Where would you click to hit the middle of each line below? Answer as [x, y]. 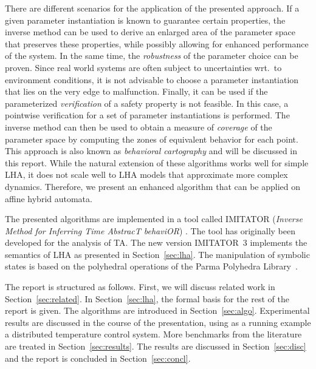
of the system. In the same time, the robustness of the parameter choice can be [152, 56]
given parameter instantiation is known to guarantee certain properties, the [145, 20]
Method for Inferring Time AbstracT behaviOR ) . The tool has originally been [150, 230]
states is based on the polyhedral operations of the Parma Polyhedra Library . [151, 266]
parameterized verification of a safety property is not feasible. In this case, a [147, 103]
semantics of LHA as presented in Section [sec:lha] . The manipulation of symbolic [157, 254]
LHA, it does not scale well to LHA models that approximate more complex [146, 174]
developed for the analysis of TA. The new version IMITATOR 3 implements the [156, 242]
